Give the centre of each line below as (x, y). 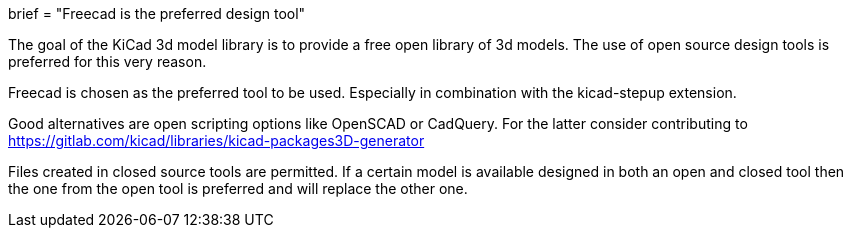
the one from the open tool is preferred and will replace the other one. (238, 188)
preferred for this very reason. (107, 61)
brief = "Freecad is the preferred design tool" (157, 13)
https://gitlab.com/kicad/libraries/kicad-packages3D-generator (216, 140)
